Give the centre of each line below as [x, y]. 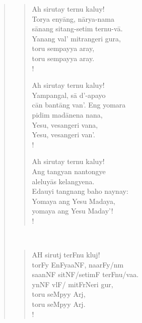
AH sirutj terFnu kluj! [66, 255]
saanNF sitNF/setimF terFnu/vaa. [85, 274]
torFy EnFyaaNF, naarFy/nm [78, 264]
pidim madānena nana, [67, 114]
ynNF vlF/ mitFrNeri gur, [73, 284]
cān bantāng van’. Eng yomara [79, 105]
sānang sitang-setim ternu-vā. [77, 29]
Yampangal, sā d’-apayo [69, 95]
